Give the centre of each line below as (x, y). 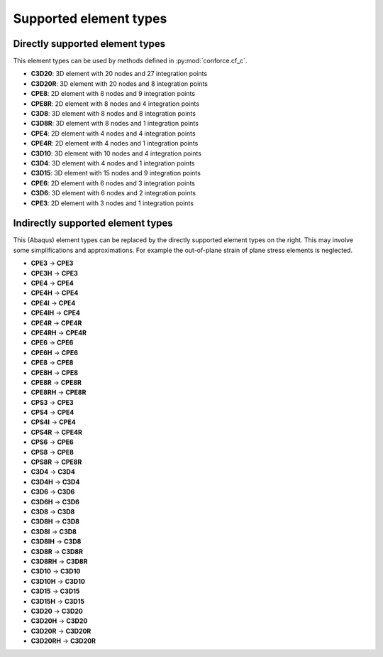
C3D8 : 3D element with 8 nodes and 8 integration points (113, 114)
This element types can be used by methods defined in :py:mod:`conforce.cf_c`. (130, 61)
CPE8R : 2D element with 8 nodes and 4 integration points (115, 104)
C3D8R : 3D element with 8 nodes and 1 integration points (115, 124)
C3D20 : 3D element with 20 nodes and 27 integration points (119, 74)
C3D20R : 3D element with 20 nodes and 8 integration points (120, 83)
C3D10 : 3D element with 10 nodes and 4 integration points (116, 153)
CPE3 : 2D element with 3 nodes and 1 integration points (112, 203)
